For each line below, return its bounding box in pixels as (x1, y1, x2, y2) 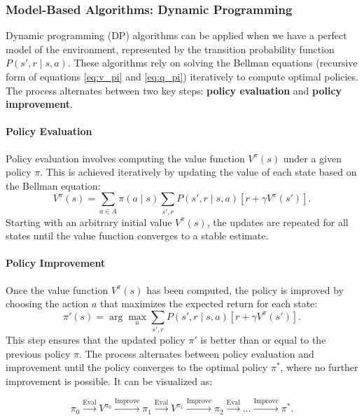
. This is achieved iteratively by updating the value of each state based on (40, 164, 357, 179)
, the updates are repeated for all (206, 214, 349, 229)
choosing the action (6, 296, 89, 311)
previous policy (6, 346, 71, 360)
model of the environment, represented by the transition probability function (6, 41, 335, 56)
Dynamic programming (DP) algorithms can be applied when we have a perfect (6, 28, 347, 43)
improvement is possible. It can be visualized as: (6, 373, 213, 388)
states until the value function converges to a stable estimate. (6, 228, 269, 243)
